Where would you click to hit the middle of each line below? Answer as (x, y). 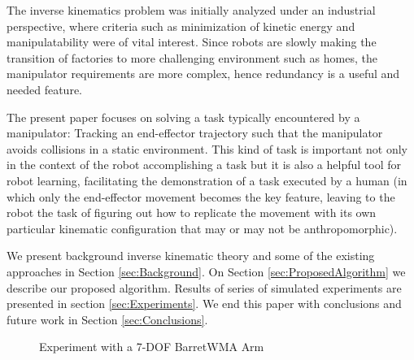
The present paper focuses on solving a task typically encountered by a (183, 117)
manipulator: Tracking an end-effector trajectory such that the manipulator (195, 133)
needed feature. (44, 89)
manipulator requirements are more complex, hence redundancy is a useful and (203, 74)
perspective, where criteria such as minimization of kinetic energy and (181, 26)
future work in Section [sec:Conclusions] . (107, 319)
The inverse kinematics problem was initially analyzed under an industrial (191, 10)
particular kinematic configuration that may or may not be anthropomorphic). (202, 228)
